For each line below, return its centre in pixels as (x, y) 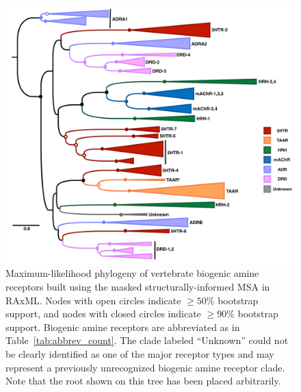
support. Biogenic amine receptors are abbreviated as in (123, 327)
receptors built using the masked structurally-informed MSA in (138, 286)
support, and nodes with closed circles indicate (103, 314)
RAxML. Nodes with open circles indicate (93, 300)
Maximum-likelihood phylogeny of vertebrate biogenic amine (132, 273)
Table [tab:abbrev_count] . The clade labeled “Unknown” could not (147, 340)
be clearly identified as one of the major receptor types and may (140, 353)
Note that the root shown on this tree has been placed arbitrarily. (143, 381)
